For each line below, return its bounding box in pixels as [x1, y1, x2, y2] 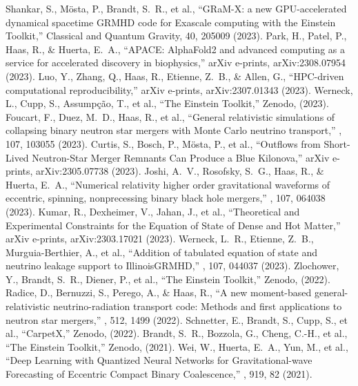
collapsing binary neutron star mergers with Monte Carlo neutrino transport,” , [6, 123, 342, 137]
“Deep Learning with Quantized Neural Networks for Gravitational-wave [6, 353, 312, 367]
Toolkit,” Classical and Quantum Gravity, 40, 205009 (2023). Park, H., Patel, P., [6, 28, 347, 43]
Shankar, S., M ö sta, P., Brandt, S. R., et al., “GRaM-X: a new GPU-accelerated [6, 1, 347, 15]
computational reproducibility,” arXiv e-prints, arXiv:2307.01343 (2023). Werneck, [6, 82, 353, 97]
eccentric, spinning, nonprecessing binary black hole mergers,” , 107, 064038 [6, 191, 326, 205]
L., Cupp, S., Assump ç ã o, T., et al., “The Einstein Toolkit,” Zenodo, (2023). [6, 96, 329, 110]
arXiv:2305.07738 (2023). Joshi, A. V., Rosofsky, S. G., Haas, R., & [36, 164, 324, 178]
